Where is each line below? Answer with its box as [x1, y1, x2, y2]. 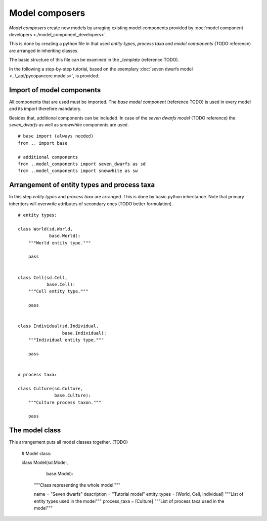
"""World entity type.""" [28, 240, 91, 245]
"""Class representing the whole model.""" [34, 482, 121, 488]
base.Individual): [62, 330, 107, 336]
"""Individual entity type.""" [28, 337, 104, 343]
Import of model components [9, 86, 101, 94]
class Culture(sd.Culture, [18, 386, 84, 391]
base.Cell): [46, 282, 76, 287]
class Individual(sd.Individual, [18, 323, 99, 329]
